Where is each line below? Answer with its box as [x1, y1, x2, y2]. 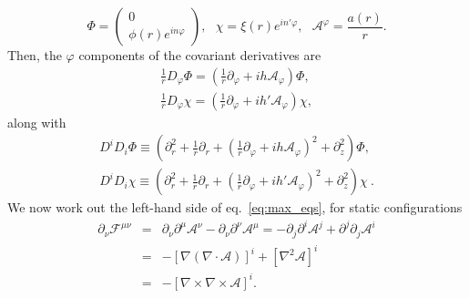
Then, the [7, 46, 62, 64]
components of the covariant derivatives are [78, 46, 321, 64]
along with [7, 112, 66, 131]
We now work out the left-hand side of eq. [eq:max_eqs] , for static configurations [7, 198, 463, 217]
